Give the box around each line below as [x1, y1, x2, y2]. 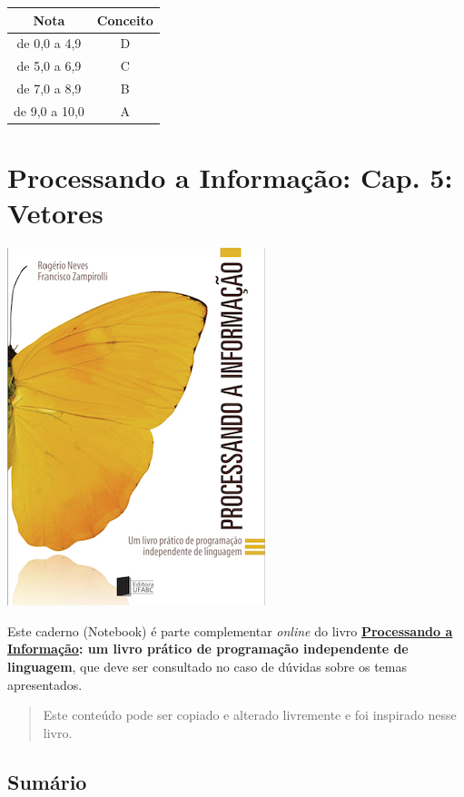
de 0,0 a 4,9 [16, 34, 82, 53]
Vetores [7, 194, 104, 231]
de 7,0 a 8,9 [16, 79, 82, 98]
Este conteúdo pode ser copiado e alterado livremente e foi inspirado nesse [43, 705, 457, 724]
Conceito [96, 10, 153, 29]
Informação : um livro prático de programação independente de [7, 639, 409, 658]
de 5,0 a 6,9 [16, 56, 82, 75]
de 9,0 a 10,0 [14, 101, 84, 120]
